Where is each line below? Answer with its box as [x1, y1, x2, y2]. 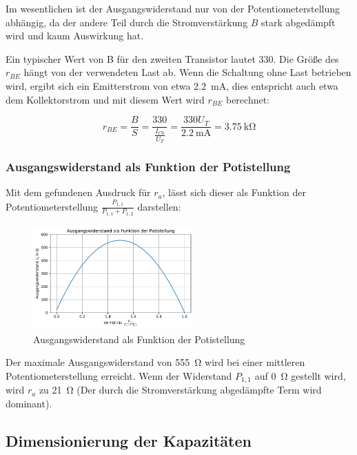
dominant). [6, 396, 52, 411]
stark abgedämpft [261, 14, 336, 29]
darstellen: [137, 199, 181, 213]
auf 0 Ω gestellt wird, [254, 369, 346, 383]
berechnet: [225, 92, 270, 106]
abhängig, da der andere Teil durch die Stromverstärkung [6, 14, 248, 29]
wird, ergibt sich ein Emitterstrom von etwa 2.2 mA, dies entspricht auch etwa [6, 78, 338, 93]
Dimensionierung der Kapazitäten [6, 430, 252, 452]
